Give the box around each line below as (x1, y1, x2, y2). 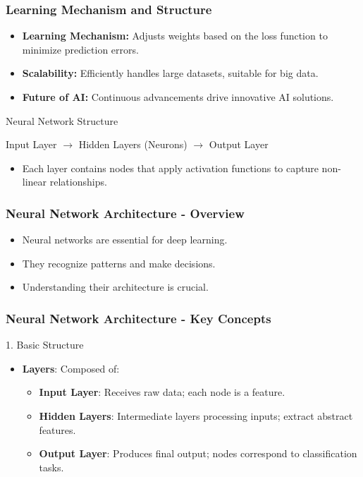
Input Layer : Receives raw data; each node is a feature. (39, 385, 285, 399)
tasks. (39, 459, 64, 474)
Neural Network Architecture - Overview (6, 204, 245, 222)
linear (22, 174, 47, 189)
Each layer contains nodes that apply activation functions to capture (22, 160, 319, 175)
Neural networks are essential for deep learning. (22, 232, 228, 247)
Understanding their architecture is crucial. (22, 279, 209, 294)
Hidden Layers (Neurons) (78, 137, 187, 152)
